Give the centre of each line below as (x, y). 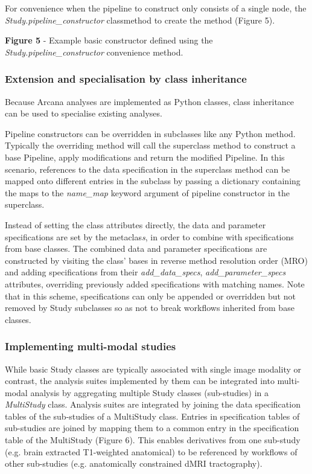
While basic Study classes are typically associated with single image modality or (153, 369)
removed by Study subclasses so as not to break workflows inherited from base (150, 308)
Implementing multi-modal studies (91, 346)
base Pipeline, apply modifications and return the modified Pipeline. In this (145, 157)
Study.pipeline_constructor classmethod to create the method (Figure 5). (140, 20)
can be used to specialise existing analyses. (84, 113)
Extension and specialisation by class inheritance (126, 79)
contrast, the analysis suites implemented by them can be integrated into (140, 381)
